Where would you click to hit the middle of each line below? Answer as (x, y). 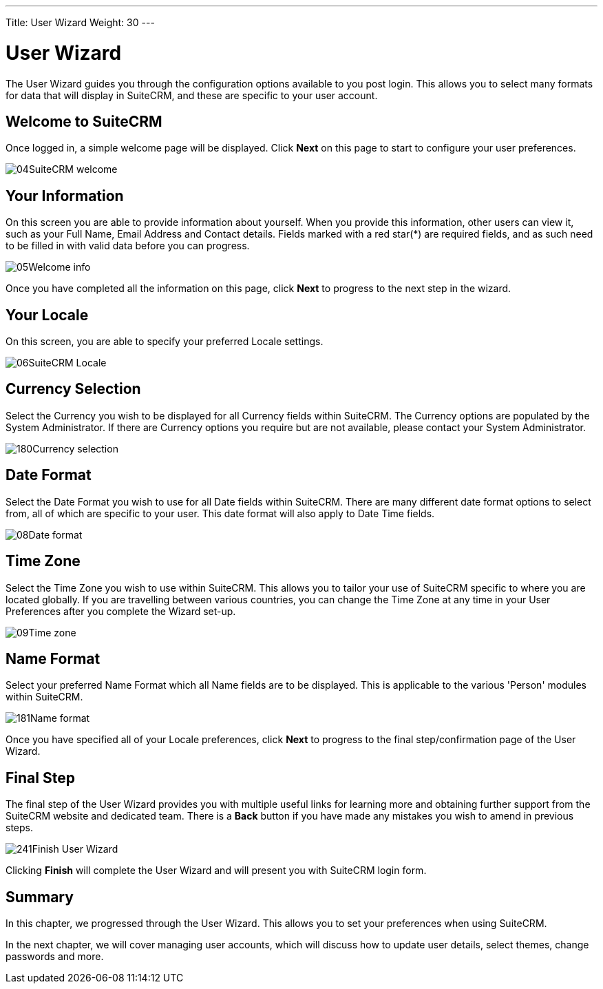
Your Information (65, 196)
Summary (40, 897)
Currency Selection (73, 389)
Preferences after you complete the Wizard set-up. (121, 611)
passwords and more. (55, 957)
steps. (19, 828)
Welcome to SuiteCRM (84, 121)
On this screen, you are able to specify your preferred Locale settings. (165, 342)
